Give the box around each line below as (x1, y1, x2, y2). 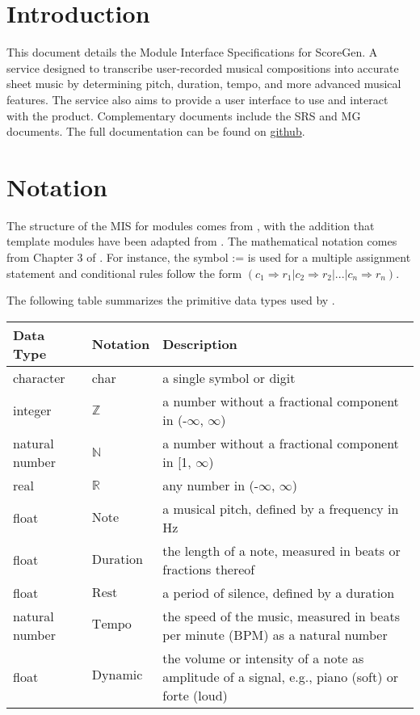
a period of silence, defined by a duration (162, 583, 395, 602)
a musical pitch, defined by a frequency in (162, 498, 399, 518)
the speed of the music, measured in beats (162, 606, 400, 625)
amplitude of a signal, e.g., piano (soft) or (162, 667, 399, 686)
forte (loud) (162, 685, 228, 704)
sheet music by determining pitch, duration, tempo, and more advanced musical (6, 75, 401, 92)
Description (162, 334, 237, 354)
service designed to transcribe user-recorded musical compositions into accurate (6, 59, 399, 76)
